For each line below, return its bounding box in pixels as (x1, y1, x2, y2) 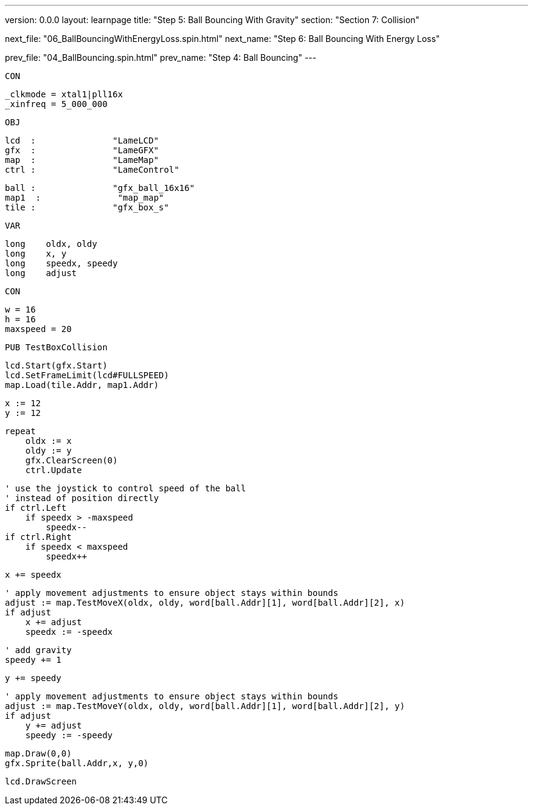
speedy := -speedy (25, 730, 113, 740)
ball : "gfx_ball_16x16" (5, 183, 195, 193)
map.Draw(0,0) (5, 749, 72, 758)
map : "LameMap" (5, 155, 159, 165)
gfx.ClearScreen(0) (25, 455, 118, 465)
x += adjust (25, 617, 82, 627)
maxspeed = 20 (5, 324, 72, 334)
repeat (5, 426, 36, 436)
